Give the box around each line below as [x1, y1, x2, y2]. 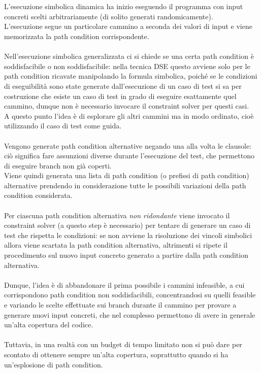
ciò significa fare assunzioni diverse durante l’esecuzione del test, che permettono [4, 150, 254, 161]
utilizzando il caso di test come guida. [4, 120, 122, 131]
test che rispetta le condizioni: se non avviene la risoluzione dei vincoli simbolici [4, 229, 252, 240]
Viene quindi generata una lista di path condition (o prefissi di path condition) [4, 170, 249, 181]
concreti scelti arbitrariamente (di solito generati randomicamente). [4, 11, 213, 21]
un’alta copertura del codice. [4, 319, 93, 330]
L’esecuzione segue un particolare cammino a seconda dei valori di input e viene [4, 21, 252, 31]
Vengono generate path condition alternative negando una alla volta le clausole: [4, 140, 252, 151]
